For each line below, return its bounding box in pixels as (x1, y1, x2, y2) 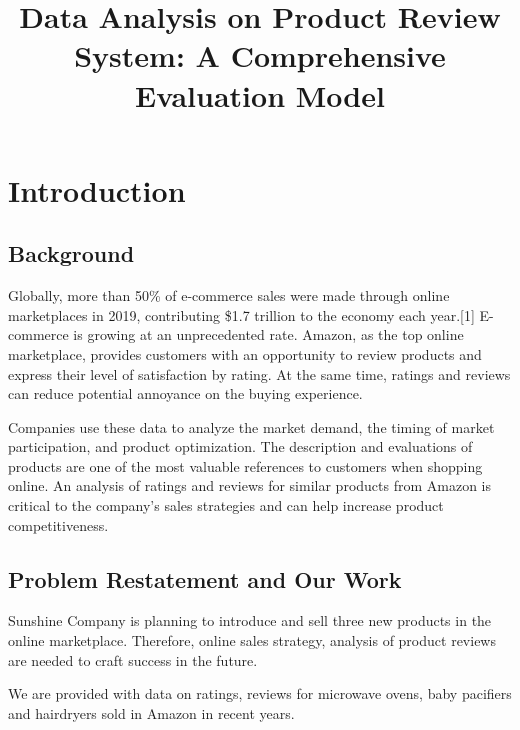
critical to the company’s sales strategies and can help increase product (8, 495, 444, 516)
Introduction (8, 169, 186, 210)
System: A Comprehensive (74, 35, 446, 76)
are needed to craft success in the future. (8, 649, 258, 670)
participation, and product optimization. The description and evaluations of (8, 436, 473, 457)
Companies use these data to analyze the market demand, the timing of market (8, 416, 495, 437)
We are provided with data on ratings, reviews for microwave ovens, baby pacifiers (8, 683, 512, 704)
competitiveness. (8, 514, 109, 535)
